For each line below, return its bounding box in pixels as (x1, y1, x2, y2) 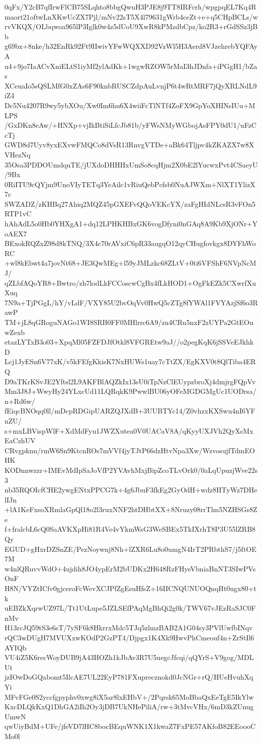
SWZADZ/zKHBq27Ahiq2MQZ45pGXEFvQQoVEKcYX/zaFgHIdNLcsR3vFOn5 (5, 198, 255, 209)
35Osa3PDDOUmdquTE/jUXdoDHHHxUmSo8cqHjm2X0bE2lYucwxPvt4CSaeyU (5, 159, 258, 170)
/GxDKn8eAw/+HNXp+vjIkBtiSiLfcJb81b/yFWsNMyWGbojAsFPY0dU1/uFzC (5, 120, 256, 130)
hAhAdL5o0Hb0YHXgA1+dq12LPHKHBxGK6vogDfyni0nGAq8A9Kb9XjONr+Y (5, 218, 257, 229)
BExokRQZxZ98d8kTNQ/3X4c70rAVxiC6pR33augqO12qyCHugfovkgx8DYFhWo (5, 238, 256, 249)
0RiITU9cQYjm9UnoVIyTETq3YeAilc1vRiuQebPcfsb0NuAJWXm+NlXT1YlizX (5, 179, 255, 189)
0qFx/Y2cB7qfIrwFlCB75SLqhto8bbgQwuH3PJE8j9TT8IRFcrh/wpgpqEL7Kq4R (5, 2, 256, 12)
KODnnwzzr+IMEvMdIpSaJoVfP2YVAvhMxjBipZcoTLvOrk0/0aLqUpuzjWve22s (5, 464, 258, 475)
